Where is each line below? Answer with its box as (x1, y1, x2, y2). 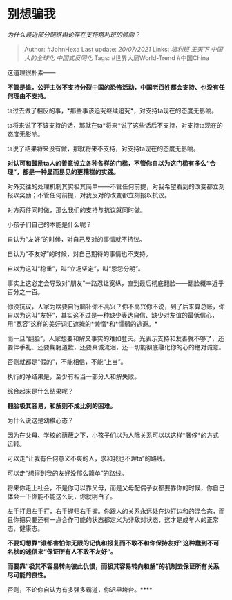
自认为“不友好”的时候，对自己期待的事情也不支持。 (7, 249, 152, 258)
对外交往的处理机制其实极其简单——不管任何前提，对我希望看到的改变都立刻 (7, 182, 225, 191)
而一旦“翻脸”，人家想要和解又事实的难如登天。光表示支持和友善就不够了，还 (7, 334, 224, 342)
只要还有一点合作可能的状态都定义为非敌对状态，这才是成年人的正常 (25, 515, 219, 523)
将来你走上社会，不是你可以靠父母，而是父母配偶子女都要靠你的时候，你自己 (7, 483, 225, 492)
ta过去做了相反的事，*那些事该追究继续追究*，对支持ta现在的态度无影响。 (7, 106, 218, 115)
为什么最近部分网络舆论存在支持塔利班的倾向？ (7, 30, 140, 39)
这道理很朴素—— (7, 68, 56, 77)
